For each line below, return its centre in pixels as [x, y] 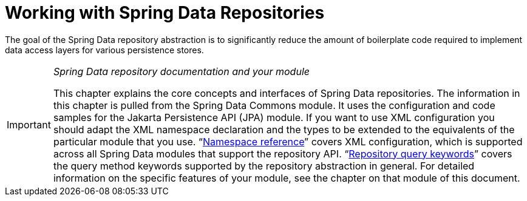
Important [29, 124]
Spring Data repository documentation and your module [181, 71]
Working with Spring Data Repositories [165, 13]
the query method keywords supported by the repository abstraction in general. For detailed [264, 166]
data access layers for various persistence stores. [104, 50]
